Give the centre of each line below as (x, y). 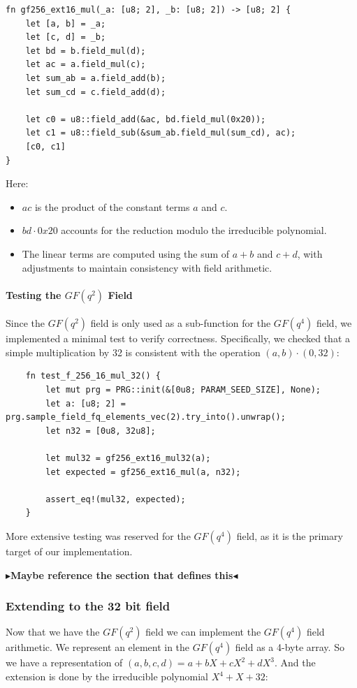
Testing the (34, 294)
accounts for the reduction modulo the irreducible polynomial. (194, 230)
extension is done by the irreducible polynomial (107, 676)
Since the (25, 323)
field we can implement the (203, 632)
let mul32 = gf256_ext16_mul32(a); (128, 459)
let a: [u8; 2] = (86, 403)
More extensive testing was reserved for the (98, 536)
